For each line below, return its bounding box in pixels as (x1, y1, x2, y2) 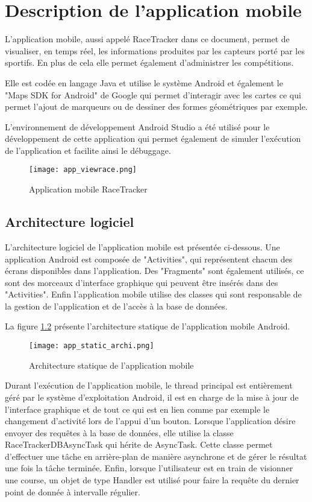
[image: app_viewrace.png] (29, 165, 137, 174)
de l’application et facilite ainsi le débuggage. (5, 144, 171, 156)
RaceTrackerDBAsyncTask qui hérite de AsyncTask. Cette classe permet (5, 438, 273, 451)
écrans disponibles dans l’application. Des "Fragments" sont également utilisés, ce (5, 264, 304, 277)
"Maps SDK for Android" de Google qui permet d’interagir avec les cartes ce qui (5, 88, 301, 101)
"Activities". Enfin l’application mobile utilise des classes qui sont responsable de (5, 288, 302, 300)
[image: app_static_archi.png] (29, 342, 154, 351)
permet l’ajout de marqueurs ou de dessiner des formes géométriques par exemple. (5, 100, 308, 113)
